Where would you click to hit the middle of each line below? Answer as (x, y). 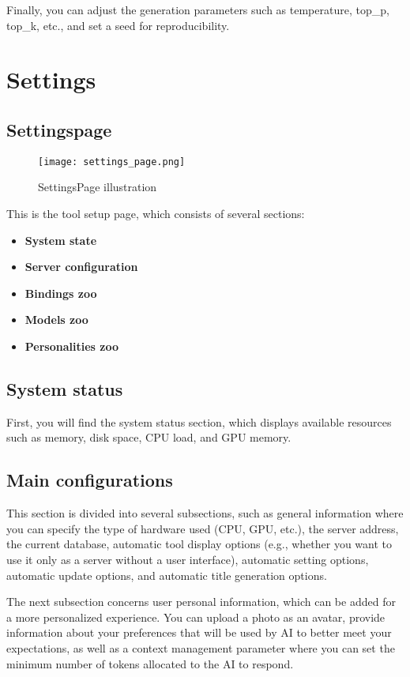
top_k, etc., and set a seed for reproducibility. (118, 25)
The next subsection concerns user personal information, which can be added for (201, 602)
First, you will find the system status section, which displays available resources (199, 421)
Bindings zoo (61, 293)
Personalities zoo (71, 346)
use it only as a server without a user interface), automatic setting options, (188, 559)
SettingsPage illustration (98, 187)
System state (61, 240)
